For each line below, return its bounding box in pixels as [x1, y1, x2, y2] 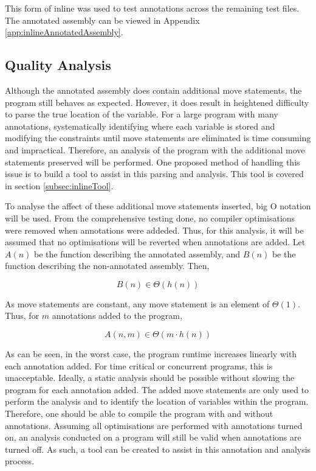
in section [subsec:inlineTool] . [5, 179, 114, 192]
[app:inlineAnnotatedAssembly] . [5, 26, 123, 38]
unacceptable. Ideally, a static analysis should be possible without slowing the [5, 371, 295, 384]
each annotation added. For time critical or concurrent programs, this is [5, 359, 273, 372]
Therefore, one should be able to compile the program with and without [5, 407, 273, 420]
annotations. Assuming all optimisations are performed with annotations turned [5, 419, 303, 431]
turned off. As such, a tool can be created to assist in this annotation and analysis [5, 442, 311, 455]
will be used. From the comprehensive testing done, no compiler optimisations [5, 211, 295, 224]
